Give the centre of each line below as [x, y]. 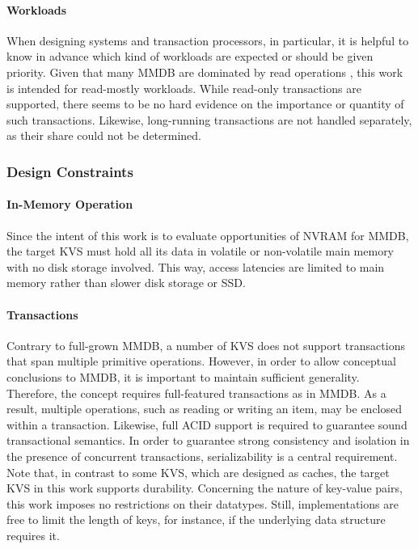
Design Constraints [70, 171]
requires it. [33, 535]
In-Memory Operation [70, 204]
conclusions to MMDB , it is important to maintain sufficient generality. [183, 376]
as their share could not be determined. [104, 135]
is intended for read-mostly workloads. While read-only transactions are [184, 88]
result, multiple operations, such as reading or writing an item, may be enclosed [205, 409]
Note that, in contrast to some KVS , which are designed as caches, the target [198, 472]
